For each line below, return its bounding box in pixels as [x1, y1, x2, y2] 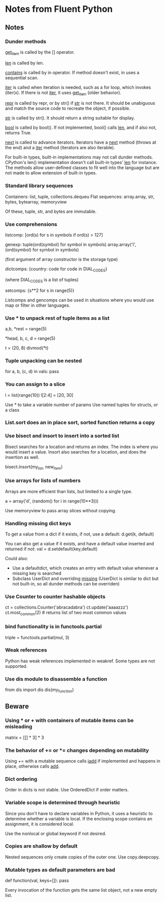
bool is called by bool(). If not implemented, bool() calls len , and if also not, [5, 124, 157, 130]
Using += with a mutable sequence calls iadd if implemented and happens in [5, 758, 161, 764]
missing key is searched [12, 571, 62, 576]
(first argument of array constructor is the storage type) [5, 256, 118, 262]
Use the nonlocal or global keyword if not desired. [5, 830, 107, 836]
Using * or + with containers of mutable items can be [5, 717, 134, 724]
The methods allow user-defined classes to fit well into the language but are [5, 164, 160, 171]
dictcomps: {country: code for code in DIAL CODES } [5, 266, 107, 273]
